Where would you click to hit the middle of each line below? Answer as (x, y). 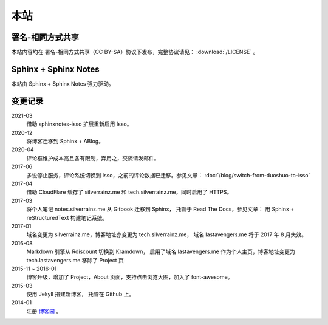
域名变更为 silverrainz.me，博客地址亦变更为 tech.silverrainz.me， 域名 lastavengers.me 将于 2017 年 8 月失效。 (166, 234)
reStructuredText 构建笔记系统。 (67, 217)
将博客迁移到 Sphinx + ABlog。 (65, 141)
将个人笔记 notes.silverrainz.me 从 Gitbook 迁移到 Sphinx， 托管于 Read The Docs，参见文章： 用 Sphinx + (160, 209)
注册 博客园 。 (44, 311)
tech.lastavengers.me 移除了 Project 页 (75, 260)
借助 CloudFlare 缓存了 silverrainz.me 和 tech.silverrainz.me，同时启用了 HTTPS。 (129, 192)
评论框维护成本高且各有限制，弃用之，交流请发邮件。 (93, 158)
